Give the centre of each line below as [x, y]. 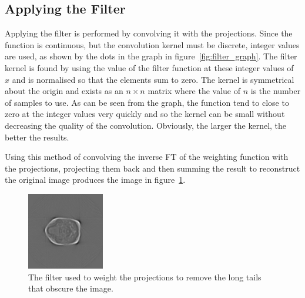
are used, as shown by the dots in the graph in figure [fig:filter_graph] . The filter [151, 56]
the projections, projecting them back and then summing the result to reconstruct [152, 168]
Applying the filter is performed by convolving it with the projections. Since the [149, 33]
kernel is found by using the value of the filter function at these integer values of [149, 67]
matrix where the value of [194, 91]
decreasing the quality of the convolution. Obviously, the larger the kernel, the [146, 125]
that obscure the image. [71, 288]
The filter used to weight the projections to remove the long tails [145, 277]
